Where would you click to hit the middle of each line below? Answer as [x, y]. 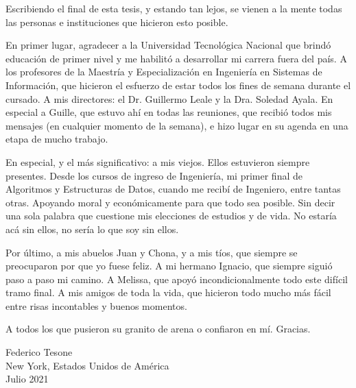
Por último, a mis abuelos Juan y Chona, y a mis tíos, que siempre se [152, 252]
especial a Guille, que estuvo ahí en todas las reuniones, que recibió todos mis [169, 112]
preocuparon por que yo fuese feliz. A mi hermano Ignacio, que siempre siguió [169, 266]
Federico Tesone [39, 352]
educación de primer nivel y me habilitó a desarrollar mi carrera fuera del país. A [176, 58]
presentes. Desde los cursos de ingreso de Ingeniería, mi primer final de [154, 175]
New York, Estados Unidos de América [87, 365]
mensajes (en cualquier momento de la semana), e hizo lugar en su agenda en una [177, 125]
